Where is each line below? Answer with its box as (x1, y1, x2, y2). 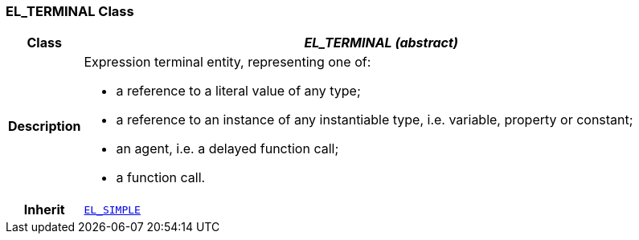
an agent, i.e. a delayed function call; (116, 140, 339, 157)
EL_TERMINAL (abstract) (304, 35, 458, 51)
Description (8, 118, 81, 135)
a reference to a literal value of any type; (116, 83, 361, 100)
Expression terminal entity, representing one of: (84, 54, 371, 71)
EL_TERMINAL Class (6, 3, 134, 19)
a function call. (116, 169, 206, 186)
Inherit (23, 201, 65, 218)
